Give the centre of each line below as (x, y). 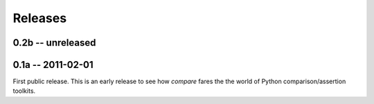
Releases (40, 18)
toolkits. (24, 91)
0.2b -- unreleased (54, 43)
